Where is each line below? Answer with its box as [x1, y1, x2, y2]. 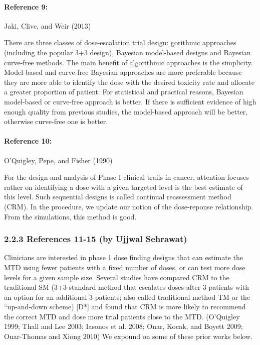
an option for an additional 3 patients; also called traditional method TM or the [4, 291, 250, 302]
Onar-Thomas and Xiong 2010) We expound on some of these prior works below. [4, 331, 252, 341]
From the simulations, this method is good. [4, 211, 137, 221]
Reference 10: [4, 136, 52, 146]
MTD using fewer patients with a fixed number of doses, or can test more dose [4, 262, 245, 272]
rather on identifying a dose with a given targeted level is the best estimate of [4, 181, 243, 192]
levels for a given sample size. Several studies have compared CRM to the [4, 272, 229, 282]
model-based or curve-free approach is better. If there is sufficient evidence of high [4, 96, 256, 106]
